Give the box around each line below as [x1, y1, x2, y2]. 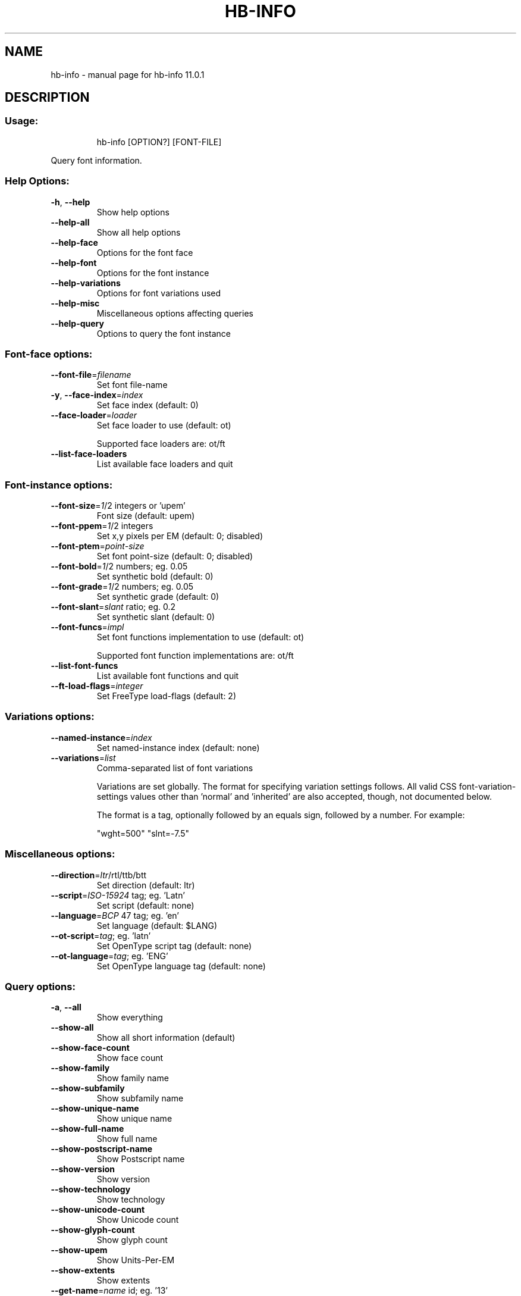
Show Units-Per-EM [96, 1255, 175, 1266]
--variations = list [51, 752, 116, 763]
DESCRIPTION [5, 90, 90, 105]
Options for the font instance [96, 267, 209, 278]
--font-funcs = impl [51, 622, 124, 633]
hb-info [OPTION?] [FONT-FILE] [96, 136, 222, 147]
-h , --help [51, 196, 90, 207]
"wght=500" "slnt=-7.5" [96, 828, 190, 838]
